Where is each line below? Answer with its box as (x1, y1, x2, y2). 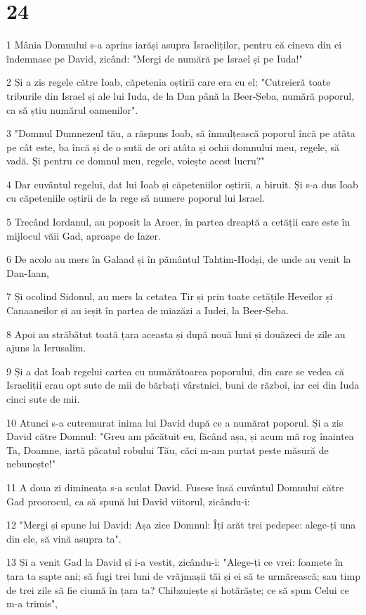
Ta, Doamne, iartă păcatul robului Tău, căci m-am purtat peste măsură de (6, 442, 329, 457)
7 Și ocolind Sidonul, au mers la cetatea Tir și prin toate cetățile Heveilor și (6, 289, 333, 304)
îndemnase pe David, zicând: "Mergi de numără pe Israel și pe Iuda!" (6, 51, 303, 65)
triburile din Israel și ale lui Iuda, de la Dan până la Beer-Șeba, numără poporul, (6, 88, 355, 103)
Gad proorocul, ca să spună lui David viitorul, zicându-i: (6, 493, 250, 508)
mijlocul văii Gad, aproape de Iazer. (6, 228, 161, 242)
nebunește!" (6, 456, 55, 471)
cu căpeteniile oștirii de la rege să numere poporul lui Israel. (6, 190, 265, 205)
